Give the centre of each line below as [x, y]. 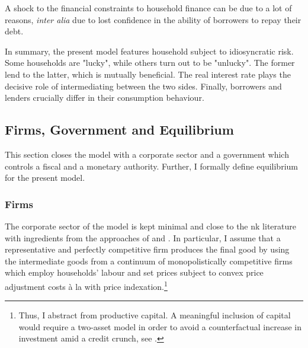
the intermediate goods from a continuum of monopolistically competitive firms [149, 261]
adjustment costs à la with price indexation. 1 [86, 285]
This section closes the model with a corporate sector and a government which [147, 154]
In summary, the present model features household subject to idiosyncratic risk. [149, 51]
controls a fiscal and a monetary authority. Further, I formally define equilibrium [151, 166]
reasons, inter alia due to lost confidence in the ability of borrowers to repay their [153, 19]
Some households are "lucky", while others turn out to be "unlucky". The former [150, 63]
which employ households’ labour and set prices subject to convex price [134, 272]
